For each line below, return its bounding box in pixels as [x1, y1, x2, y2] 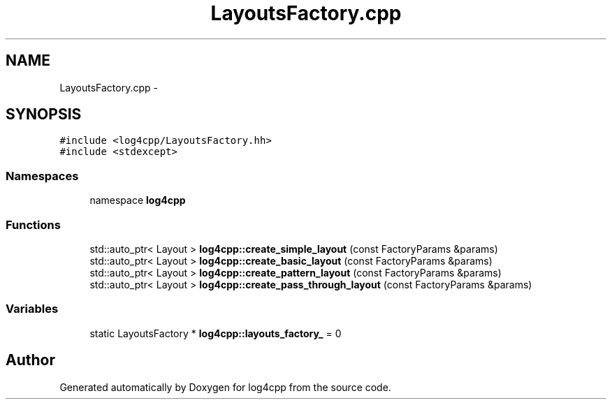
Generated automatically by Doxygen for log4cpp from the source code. [59, 381, 391, 393]
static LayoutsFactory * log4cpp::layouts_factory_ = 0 [89, 327, 342, 339]
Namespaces [6, 168, 79, 183]
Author [6, 351, 55, 369]
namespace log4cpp [89, 194, 186, 207]
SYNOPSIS [6, 105, 82, 124]
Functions [6, 217, 61, 232]
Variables [6, 302, 59, 316]
